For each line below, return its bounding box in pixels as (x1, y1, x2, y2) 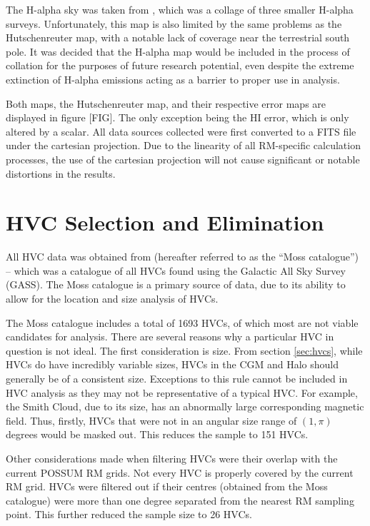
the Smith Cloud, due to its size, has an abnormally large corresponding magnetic (6, 399, 364, 414)
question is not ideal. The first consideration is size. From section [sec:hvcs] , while (6, 343, 363, 358)
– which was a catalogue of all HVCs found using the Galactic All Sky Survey (6, 263, 346, 278)
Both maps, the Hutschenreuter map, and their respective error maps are (6, 96, 326, 111)
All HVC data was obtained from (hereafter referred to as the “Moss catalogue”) (6, 249, 359, 264)
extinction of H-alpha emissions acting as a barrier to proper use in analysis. (6, 71, 340, 86)
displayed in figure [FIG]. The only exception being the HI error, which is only (6, 110, 349, 125)
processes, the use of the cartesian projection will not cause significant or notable (6, 151, 360, 166)
